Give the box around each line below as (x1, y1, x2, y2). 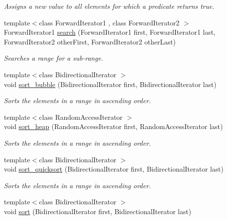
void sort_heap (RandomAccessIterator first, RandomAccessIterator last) (4, 121, 223, 132)
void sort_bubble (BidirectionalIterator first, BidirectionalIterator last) (4, 79, 217, 89)
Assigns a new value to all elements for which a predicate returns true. (4, 1, 214, 11)
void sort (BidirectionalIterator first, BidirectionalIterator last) (4, 206, 191, 216)
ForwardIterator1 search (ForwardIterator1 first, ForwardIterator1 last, (4, 27, 216, 37)
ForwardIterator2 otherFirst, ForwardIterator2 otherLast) (4, 36, 176, 46)
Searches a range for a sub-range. (4, 53, 103, 63)
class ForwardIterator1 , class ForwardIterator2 (39, 17, 180, 27)
